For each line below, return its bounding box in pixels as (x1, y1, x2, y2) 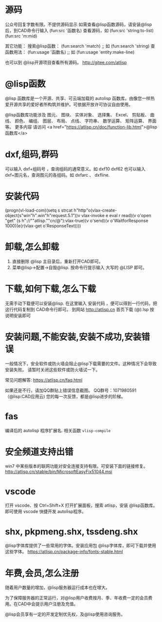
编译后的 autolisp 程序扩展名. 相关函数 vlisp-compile (5, 427, 111, 433)
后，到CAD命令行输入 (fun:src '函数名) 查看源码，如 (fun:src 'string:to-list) (5, 27, 154, 33)
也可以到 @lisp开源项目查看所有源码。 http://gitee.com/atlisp (5, 59, 127, 65)
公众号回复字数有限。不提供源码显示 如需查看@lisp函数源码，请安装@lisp (5, 21, 152, 27)
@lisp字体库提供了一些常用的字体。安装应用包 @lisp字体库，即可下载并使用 (5, 543, 157, 549)
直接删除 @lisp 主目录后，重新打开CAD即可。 (12, 258, 103, 264)
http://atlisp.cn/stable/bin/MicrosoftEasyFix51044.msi (5, 469, 112, 475)
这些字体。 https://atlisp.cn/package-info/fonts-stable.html (5, 549, 123, 555)
